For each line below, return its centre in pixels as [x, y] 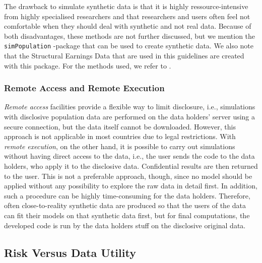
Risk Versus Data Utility [70, 252]
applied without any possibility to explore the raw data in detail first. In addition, [131, 186]
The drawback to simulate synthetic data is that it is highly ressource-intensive [126, 6]
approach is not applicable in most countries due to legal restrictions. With [120, 136]
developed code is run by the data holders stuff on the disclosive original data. [125, 225]
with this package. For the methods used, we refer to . [88, 65]
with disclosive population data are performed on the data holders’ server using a [130, 117]
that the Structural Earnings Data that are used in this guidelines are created [124, 56]
